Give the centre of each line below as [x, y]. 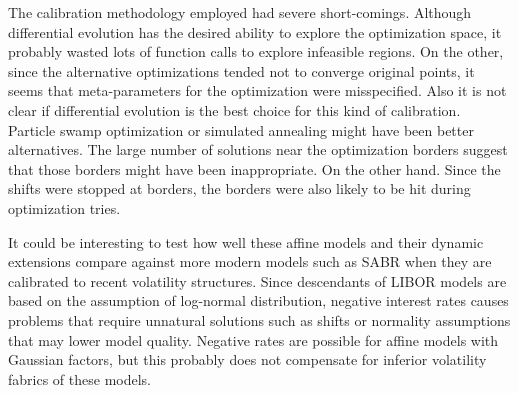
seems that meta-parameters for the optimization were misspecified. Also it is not [257, 90]
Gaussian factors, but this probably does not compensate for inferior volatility [247, 359]
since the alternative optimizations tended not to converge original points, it [241, 70]
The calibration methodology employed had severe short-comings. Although [240, 12]
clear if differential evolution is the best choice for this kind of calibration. [234, 109]
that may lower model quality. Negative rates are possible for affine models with [253, 339]
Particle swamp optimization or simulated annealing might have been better [241, 129]
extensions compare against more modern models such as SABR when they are [250, 261]
